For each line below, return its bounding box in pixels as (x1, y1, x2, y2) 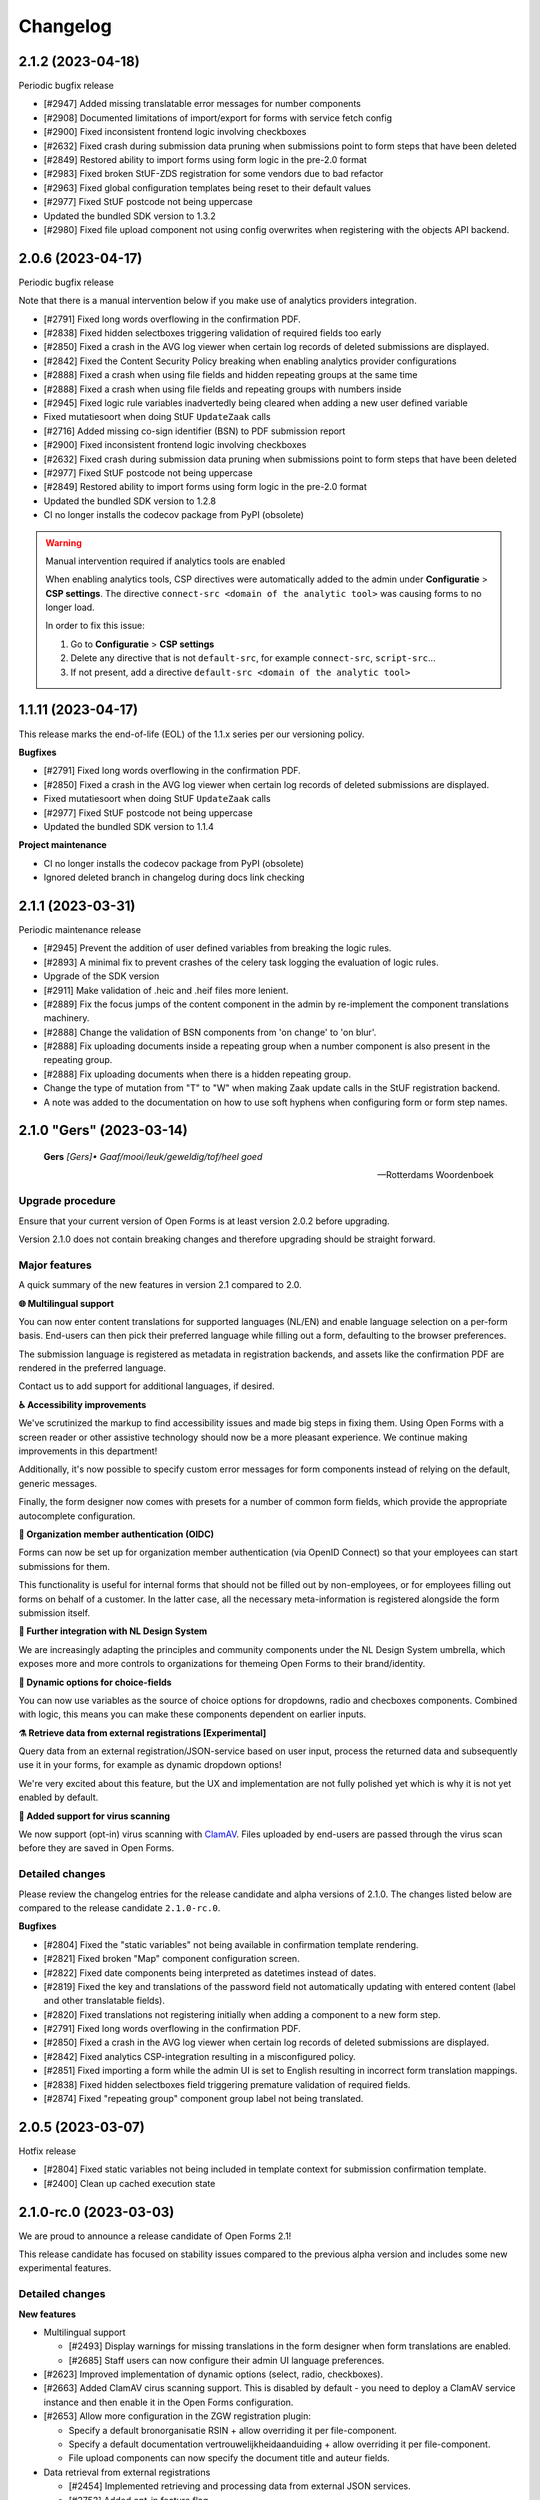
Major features (18, 1258, 92, 1272)
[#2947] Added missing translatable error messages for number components (43, 98, 362, 110)
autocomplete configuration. (18, 1510, 136, 1522)
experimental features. (18, 2262, 112, 2274)
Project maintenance (18, 839, 107, 851)
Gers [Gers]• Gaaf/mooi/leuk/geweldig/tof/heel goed (43, 1151, 263, 1163)
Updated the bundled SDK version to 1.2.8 (43, 495, 217, 507)
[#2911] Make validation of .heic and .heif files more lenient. (43, 984, 289, 996)
